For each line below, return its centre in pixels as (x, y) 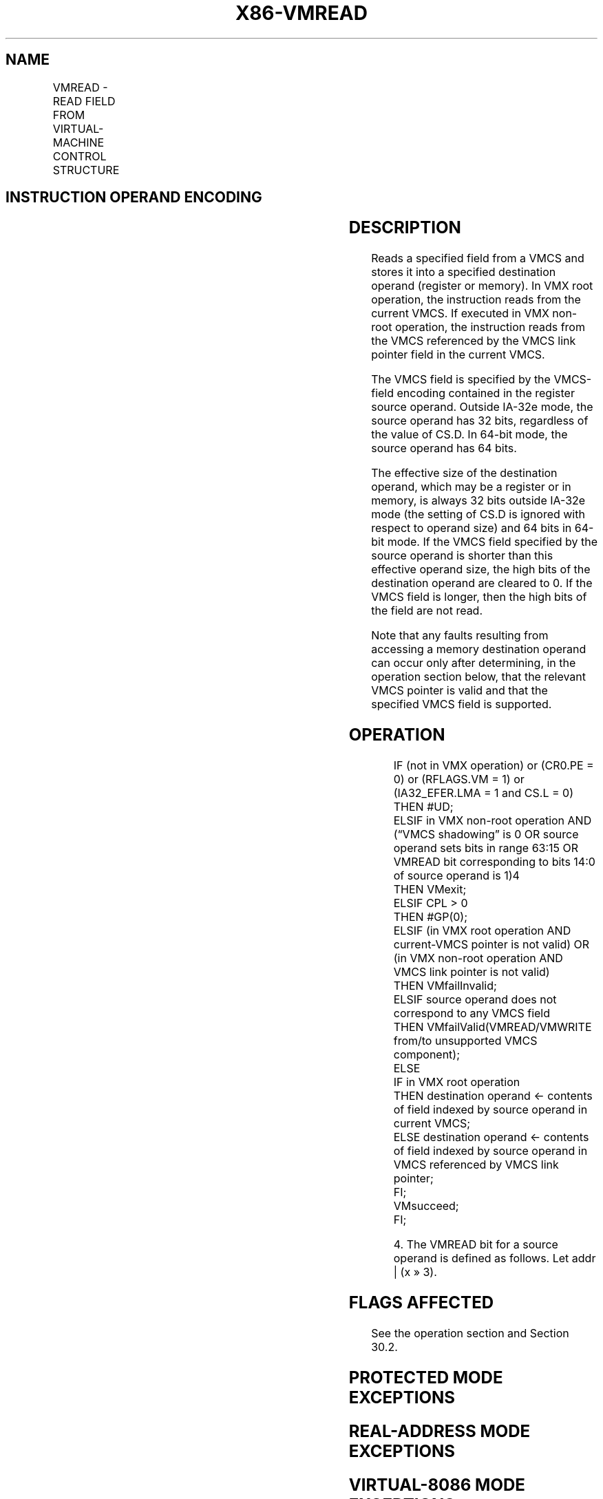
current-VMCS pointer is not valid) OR (491, 945)
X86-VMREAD (301, 13)
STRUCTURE (86, 170)
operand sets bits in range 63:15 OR (486, 848)
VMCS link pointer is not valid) (472, 972)
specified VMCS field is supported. (462, 704)
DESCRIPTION (405, 228)
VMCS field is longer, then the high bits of (479, 597)
